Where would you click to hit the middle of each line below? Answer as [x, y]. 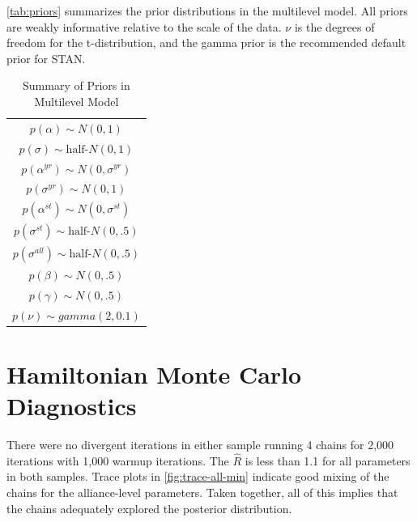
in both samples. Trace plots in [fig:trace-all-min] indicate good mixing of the [198, 476]
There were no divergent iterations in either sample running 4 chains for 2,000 [200, 445]
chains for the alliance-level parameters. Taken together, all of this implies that [202, 492]
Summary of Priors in [77, 85]
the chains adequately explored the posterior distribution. [149, 508]
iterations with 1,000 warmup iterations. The [118, 460]
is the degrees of [334, 26]
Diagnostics [72, 406]
